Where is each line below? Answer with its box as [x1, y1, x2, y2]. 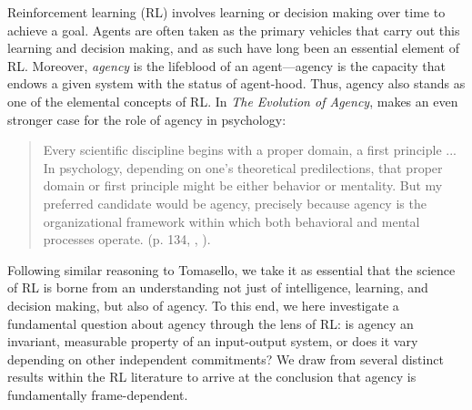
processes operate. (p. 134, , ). [43, 230, 211, 249]
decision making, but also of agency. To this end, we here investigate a [7, 295, 399, 314]
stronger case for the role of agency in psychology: [7, 109, 286, 128]
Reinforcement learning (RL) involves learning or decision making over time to [7, 3, 446, 21]
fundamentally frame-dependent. [7, 384, 188, 404]
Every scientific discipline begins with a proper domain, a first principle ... [43, 140, 457, 159]
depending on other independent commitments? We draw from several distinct [7, 349, 444, 368]
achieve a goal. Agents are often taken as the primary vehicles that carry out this [7, 20, 460, 39]
